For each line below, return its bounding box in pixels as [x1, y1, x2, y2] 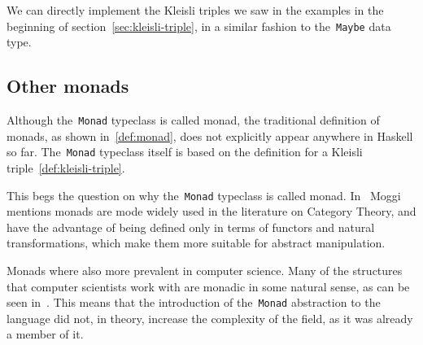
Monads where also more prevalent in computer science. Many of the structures [7, 261, 403, 278]
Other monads [7, 73, 129, 98]
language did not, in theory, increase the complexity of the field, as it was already [7, 309, 413, 326]
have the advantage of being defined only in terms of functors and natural [7, 218, 375, 235]
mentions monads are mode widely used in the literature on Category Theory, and [7, 203, 416, 220]
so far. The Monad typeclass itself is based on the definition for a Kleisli [7, 143, 363, 160]
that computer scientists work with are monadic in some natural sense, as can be [7, 277, 410, 295]
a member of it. [7, 325, 84, 343]
